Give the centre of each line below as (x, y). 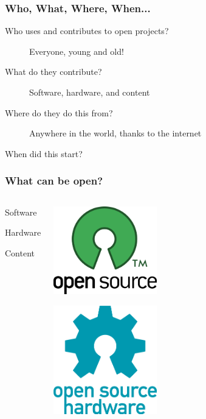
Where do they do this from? (59, 112)
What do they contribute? (53, 72)
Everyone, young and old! (77, 51)
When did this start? (44, 153)
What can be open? (54, 181)
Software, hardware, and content (90, 92)
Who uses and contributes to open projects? (87, 31)
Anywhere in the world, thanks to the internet (115, 133)
